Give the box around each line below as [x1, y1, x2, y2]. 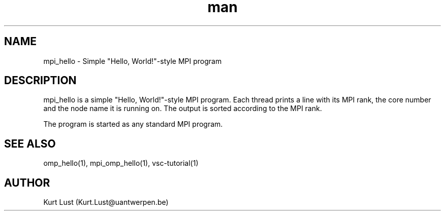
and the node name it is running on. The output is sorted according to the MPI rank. [43, 104, 322, 113]
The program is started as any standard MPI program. [43, 120, 223, 129]
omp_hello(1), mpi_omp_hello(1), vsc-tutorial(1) [43, 159, 199, 168]
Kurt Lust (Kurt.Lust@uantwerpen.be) [43, 198, 169, 207]
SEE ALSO [4, 137, 56, 150]
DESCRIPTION [4, 74, 77, 87]
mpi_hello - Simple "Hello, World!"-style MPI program [43, 56, 222, 65]
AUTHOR [4, 176, 50, 189]
